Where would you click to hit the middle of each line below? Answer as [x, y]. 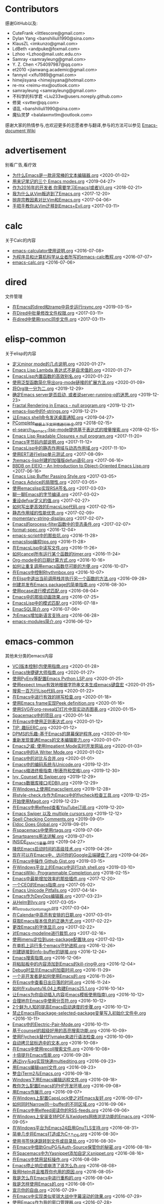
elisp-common [36, 339]
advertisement [36, 150]
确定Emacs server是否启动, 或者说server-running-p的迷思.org [75, 394]
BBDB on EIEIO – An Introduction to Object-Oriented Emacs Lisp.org [81, 466]
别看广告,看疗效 [21, 164]
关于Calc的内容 [20, 240]
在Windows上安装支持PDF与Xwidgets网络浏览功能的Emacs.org [76, 1116]
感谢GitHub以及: [21, 23]
